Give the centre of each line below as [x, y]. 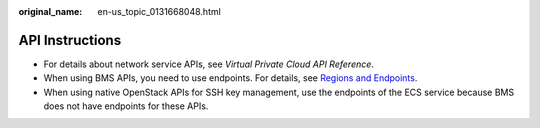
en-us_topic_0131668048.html [159, 11]
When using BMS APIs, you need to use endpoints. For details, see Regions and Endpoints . [230, 78]
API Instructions [70, 40]
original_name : [50, 11]
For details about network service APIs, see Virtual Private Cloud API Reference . [209, 64]
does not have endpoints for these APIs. [126, 106]
